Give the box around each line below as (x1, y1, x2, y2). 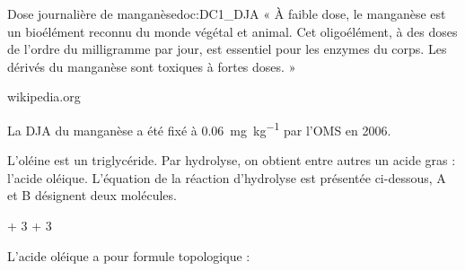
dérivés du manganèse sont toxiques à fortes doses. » (7, 57, 296, 75)
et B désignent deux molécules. (7, 186, 177, 205)
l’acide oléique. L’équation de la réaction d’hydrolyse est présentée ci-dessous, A (7, 168, 446, 187)
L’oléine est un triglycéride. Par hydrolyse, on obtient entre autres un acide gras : (7, 151, 456, 170)
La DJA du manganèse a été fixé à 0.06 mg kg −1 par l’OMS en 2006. (7, 118, 391, 139)
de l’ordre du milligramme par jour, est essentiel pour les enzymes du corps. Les (7, 39, 447, 58)
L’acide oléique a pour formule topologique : (7, 246, 250, 265)
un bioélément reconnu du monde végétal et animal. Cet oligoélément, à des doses (7, 22, 458, 40)
